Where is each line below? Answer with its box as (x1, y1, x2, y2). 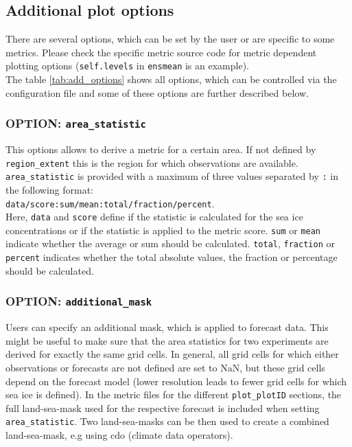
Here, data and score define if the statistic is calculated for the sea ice (5, 209, 303, 224)
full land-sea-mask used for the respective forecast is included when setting (5, 400, 320, 415)
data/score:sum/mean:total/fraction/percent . (5, 196, 215, 210)
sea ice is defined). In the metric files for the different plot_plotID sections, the (5, 387, 342, 402)
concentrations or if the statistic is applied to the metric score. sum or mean (5, 222, 320, 237)
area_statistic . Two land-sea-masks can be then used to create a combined (5, 414, 329, 428)
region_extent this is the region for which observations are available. (5, 155, 298, 170)
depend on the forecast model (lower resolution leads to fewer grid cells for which (5, 374, 347, 388)
